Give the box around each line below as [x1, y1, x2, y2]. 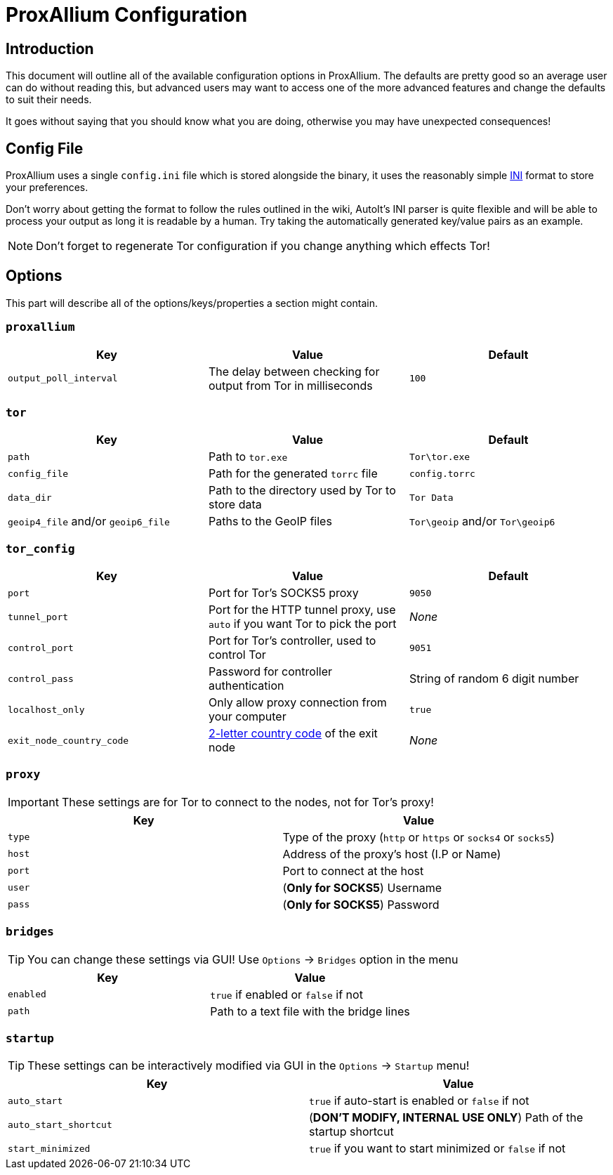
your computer [208, 709, 286, 724]
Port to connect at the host [282, 863, 424, 878]
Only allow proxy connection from [208, 695, 387, 710]
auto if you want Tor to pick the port [208, 617, 397, 631]
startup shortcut [309, 1124, 394, 1139]
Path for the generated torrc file [208, 466, 378, 481]
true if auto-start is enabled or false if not [309, 1094, 529, 1108]
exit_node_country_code [8, 735, 129, 746]
